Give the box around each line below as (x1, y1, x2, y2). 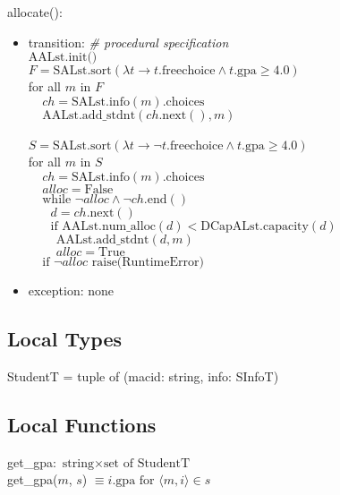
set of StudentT (103, 457, 190, 470)
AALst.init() (28, 51, 98, 64)
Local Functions (7, 410, 157, 438)
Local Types (7, 324, 123, 352)
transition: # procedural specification (28, 32, 229, 51)
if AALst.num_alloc (50, 219, 156, 233)
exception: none (28, 280, 115, 299)
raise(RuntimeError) (91, 255, 204, 269)
